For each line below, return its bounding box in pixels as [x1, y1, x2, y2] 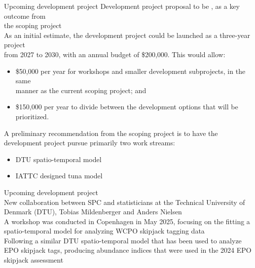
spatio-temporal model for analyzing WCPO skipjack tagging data [4, 226, 205, 236]
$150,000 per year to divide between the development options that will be [15, 101, 238, 112]
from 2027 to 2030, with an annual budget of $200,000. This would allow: [4, 49, 225, 59]
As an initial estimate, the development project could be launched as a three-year [4, 30, 250, 40]
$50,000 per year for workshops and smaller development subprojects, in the [15, 66, 246, 76]
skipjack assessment [4, 255, 64, 265]
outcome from [4, 10, 46, 21]
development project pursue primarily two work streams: [4, 137, 175, 148]
